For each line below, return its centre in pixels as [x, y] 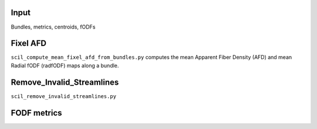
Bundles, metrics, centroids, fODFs [53, 27]
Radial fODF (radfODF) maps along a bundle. [65, 65]
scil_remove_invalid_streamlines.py [64, 96]
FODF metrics [36, 113]
